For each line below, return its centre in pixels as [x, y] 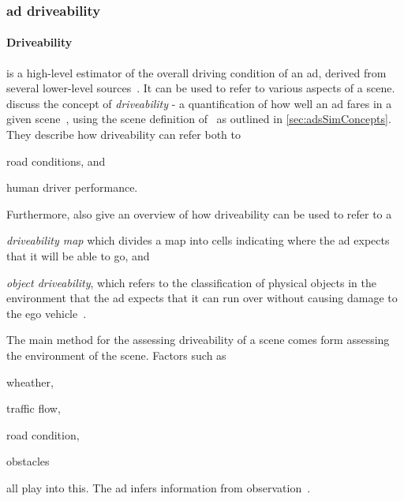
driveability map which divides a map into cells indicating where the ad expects [198, 240]
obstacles [28, 461]
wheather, [30, 381]
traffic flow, [34, 408]
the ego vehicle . [47, 313]
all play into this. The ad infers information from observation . [159, 487]
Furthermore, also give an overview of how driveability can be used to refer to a [199, 213]
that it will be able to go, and [78, 255]
